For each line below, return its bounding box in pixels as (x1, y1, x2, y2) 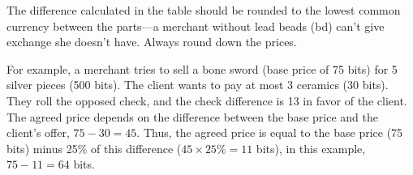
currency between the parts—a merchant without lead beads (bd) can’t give (6, 17, 385, 34)
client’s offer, (6, 124, 70, 141)
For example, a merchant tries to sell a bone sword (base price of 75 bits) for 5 (6, 60, 398, 77)
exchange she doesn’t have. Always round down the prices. (6, 33, 297, 50)
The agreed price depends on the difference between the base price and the (6, 108, 378, 125)
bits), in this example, (256, 139, 366, 156)
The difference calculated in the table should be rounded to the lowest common (6, 2, 401, 18)
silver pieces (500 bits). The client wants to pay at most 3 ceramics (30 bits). (6, 76, 389, 93)
